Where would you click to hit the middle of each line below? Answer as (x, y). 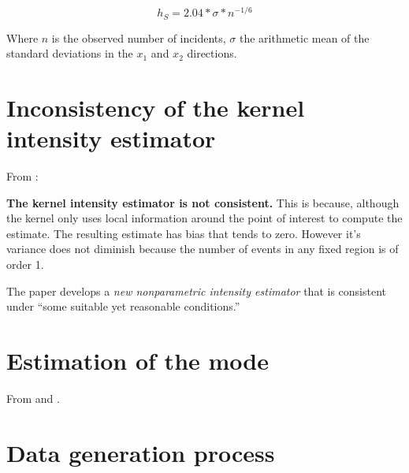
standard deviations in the (70, 53)
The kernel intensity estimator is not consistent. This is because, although (203, 202)
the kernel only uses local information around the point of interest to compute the (204, 218)
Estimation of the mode (138, 360)
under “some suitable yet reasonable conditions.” (123, 306)
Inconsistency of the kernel (156, 107)
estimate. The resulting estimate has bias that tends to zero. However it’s (184, 233)
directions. (212, 53)
